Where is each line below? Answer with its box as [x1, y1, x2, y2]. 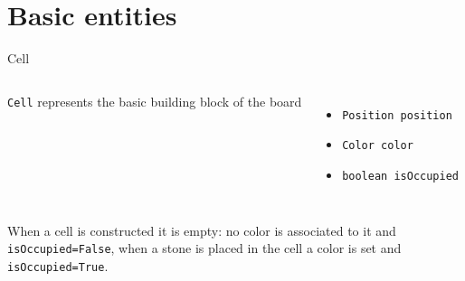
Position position [342, 108, 452, 122]
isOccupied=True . [7, 256, 109, 275]
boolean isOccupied [342, 170, 459, 183]
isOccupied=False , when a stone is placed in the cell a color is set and [7, 239, 402, 258]
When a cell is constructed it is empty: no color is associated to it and [7, 220, 396, 239]
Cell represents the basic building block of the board [7, 91, 302, 110]
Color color [342, 139, 413, 153]
